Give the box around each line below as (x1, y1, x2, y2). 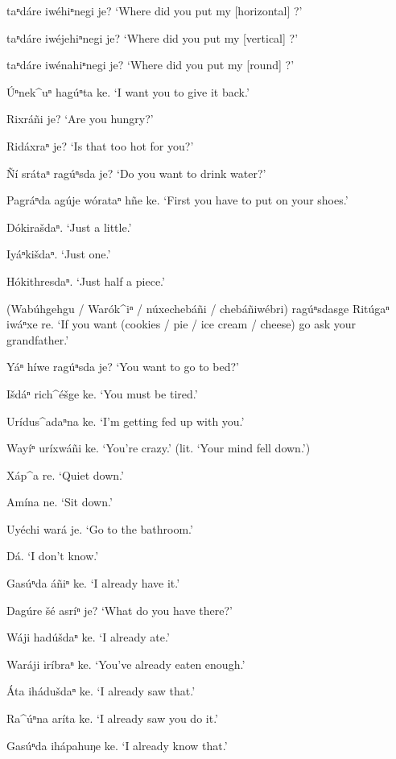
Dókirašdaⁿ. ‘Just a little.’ (6, 218, 132, 235)
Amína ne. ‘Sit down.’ (6, 493, 113, 510)
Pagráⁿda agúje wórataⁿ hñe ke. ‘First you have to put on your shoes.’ (6, 192, 349, 208)
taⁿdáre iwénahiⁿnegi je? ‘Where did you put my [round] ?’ (6, 56, 295, 73)
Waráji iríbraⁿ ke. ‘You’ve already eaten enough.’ (6, 655, 245, 672)
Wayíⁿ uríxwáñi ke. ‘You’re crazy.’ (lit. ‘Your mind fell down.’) (6, 439, 311, 456)
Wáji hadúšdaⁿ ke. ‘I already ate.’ (6, 629, 170, 646)
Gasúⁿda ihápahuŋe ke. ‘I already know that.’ (6, 736, 228, 753)
